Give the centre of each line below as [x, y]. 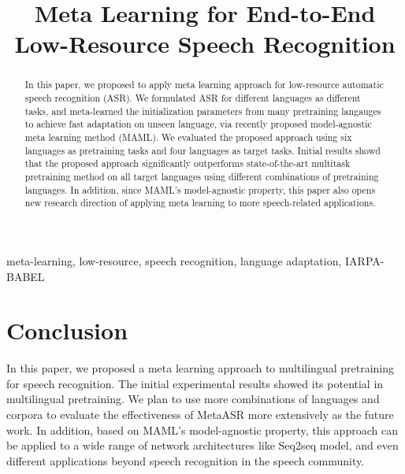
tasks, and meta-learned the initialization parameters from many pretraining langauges [203, 111]
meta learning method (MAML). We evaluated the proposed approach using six [188, 137]
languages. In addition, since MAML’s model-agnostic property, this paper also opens [200, 189]
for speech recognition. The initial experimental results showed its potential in [195, 383]
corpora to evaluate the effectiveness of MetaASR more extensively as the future [200, 415]
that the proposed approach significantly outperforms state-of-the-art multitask [188, 163]
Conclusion [67, 330]
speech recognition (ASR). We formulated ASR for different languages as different [193, 98]
